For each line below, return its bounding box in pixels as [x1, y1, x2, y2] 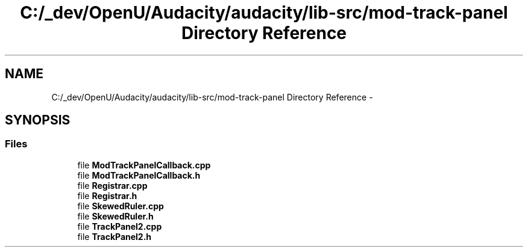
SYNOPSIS [5, 112, 71, 128]
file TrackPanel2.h [77, 231, 152, 242]
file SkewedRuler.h [77, 211, 154, 221]
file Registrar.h [77, 190, 137, 201]
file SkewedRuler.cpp [77, 200, 164, 211]
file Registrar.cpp [77, 180, 148, 191]
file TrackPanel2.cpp [77, 221, 162, 232]
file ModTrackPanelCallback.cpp [77, 159, 211, 170]
